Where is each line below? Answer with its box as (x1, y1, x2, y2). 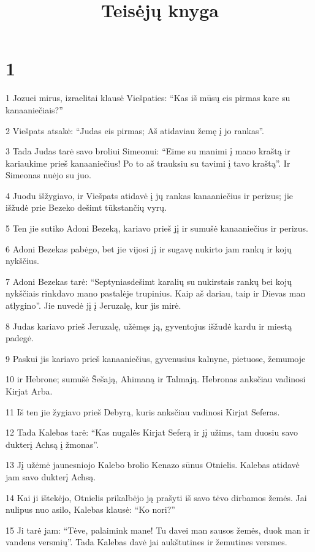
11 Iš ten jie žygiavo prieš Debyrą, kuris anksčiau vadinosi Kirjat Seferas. (6, 405, 280, 418)
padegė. (6, 331, 34, 344)
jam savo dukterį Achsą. (6, 470, 96, 483)
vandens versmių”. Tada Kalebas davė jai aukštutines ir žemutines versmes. (6, 535, 287, 548)
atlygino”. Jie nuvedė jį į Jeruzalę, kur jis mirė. (6, 299, 181, 312)
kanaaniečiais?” (6, 103, 63, 116)
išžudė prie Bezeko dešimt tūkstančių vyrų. (6, 201, 167, 214)
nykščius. (6, 254, 39, 267)
